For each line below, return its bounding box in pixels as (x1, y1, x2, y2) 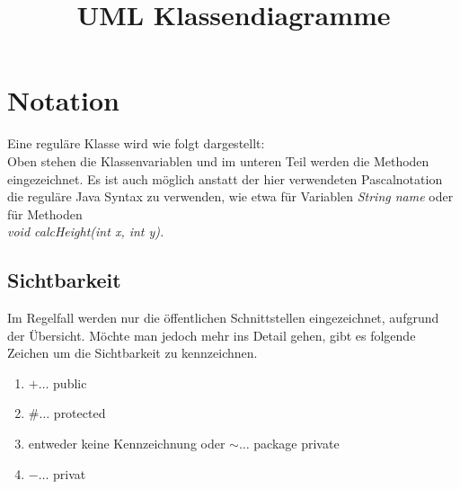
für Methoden (7, 204, 83, 223)
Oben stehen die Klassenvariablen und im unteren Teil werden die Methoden (7, 151, 429, 170)
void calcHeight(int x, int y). (7, 222, 164, 241)
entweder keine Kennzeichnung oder (28, 434, 226, 453)
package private (253, 434, 340, 453)
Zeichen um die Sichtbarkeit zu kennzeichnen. (7, 343, 258, 362)
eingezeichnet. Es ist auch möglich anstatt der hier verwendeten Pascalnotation (7, 169, 443, 188)
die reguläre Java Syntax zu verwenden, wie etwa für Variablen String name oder (7, 187, 454, 206)
